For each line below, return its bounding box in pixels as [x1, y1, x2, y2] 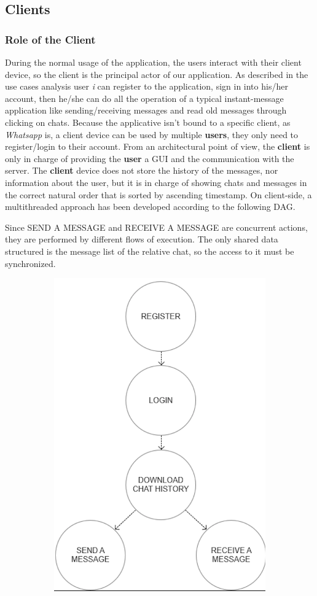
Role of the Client [5, 31, 96, 47]
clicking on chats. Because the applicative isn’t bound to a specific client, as [5, 115, 291, 128]
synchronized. [5, 257, 56, 269]
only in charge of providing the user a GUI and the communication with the [5, 152, 294, 164]
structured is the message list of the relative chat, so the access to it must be [5, 244, 294, 257]
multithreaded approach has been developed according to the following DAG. [5, 200, 295, 213]
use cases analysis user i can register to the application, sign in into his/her [5, 80, 288, 93]
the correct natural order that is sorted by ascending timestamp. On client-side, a [5, 188, 312, 201]
